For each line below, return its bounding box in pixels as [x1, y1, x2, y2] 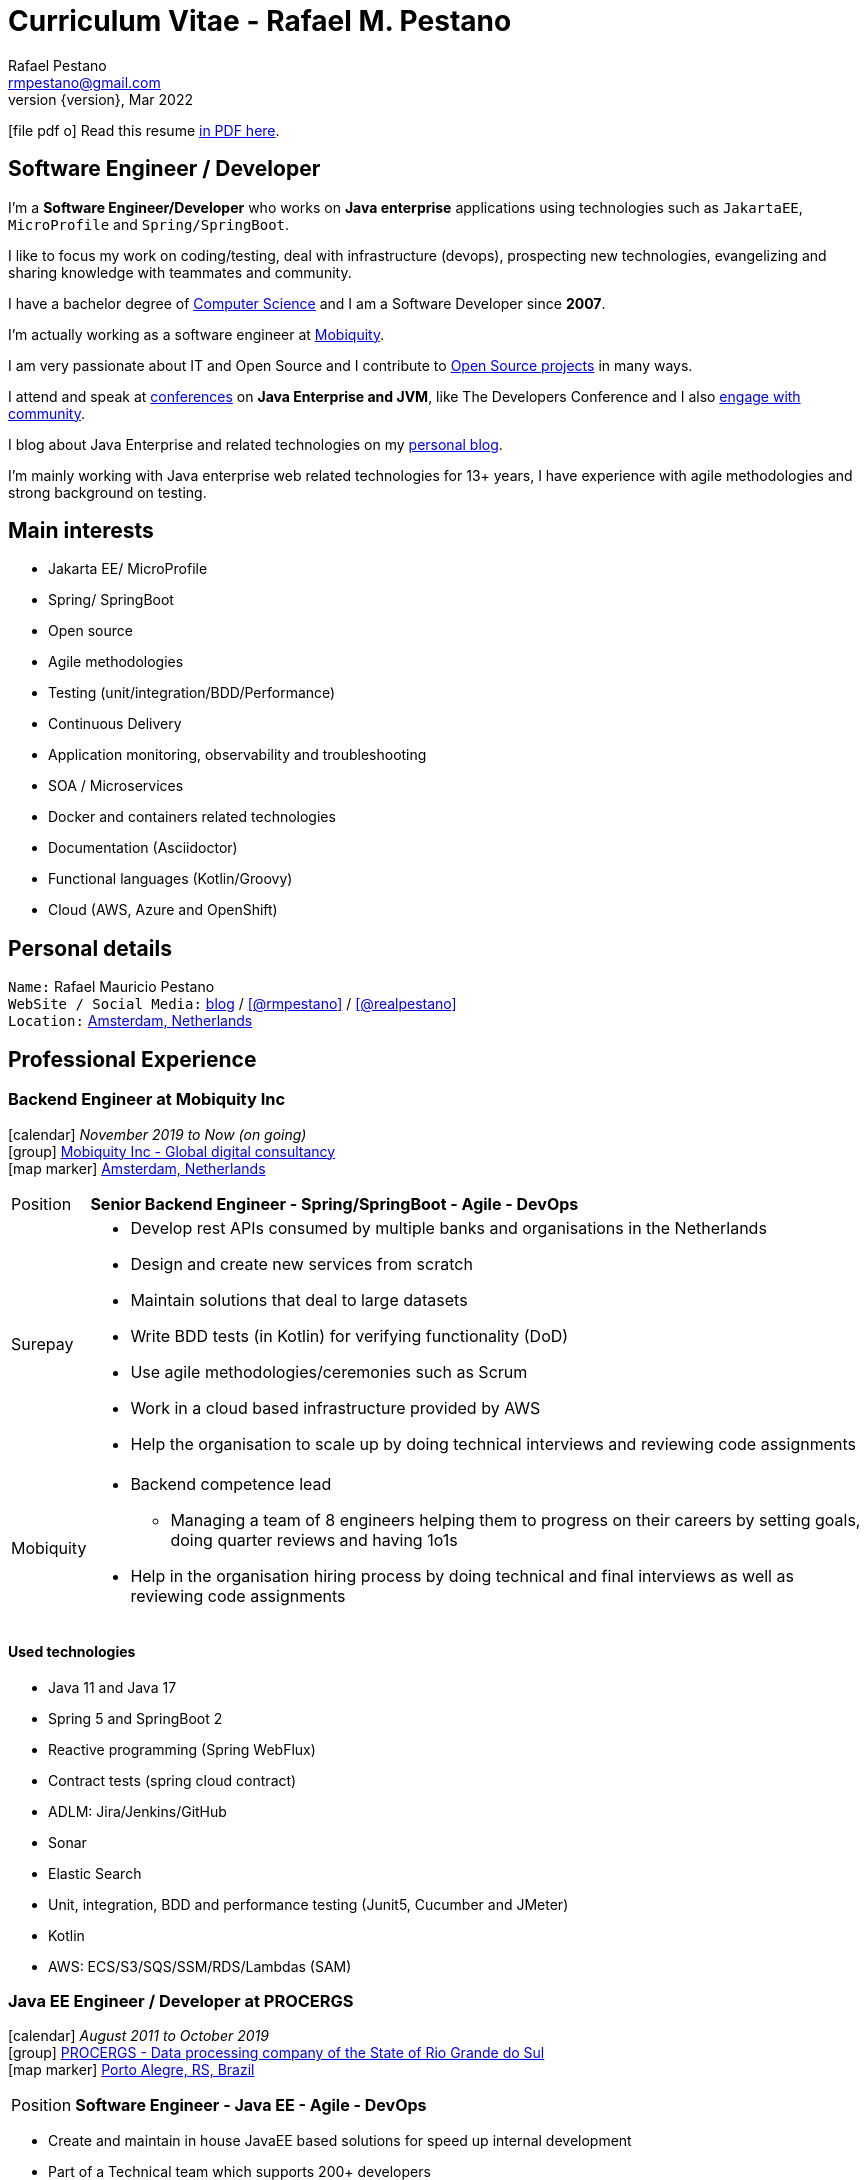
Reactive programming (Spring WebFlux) [48, 1740, 316, 1758]
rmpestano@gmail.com [8, 73, 161, 91]
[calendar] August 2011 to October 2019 [8, 2027, 269, 2045]
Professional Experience [8, 1046, 257, 1072]
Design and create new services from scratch [130, 1253, 473, 1274]
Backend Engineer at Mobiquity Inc [8, 1089, 286, 1110]
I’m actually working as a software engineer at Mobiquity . [8, 325, 385, 343]
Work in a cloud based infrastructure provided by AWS [130, 1397, 541, 1418]
